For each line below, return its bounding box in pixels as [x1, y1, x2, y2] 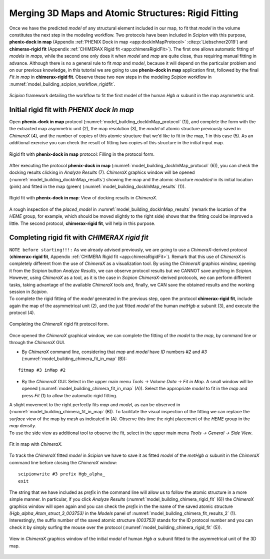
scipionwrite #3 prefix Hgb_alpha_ [18, 471, 105, 477]
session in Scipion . [9, 289, 48, 295]
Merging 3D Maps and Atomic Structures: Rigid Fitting [9, 8, 238, 19]
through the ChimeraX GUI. [9, 340, 65, 346]
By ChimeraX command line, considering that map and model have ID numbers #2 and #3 [21, 349, 207, 355]
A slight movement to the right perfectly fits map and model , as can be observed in [9, 401, 180, 408]
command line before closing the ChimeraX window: [9, 459, 117, 465]
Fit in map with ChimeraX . [9, 441, 62, 447]
